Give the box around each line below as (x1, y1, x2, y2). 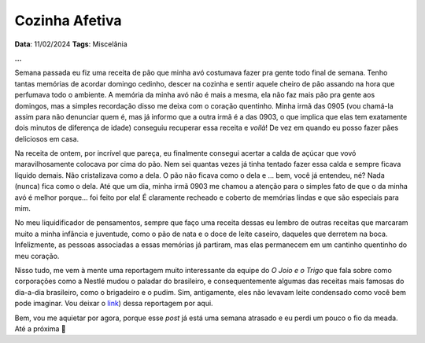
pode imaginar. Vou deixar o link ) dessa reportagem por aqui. (14, 299, 213, 308)
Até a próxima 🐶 (14, 323, 66, 334)
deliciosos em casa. (14, 134, 79, 143)
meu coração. (14, 251, 60, 260)
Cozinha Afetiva (14, 12, 122, 29)
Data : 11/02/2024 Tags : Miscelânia (14, 39, 128, 49)
